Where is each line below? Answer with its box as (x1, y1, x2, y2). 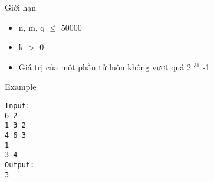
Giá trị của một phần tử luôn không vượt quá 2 (18, 60, 192, 73)
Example (5, 80, 37, 93)
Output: (5, 160, 35, 169)
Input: (5, 101, 30, 110)
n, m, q (18, 21, 45, 33)
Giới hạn (5, 1, 37, 13)
